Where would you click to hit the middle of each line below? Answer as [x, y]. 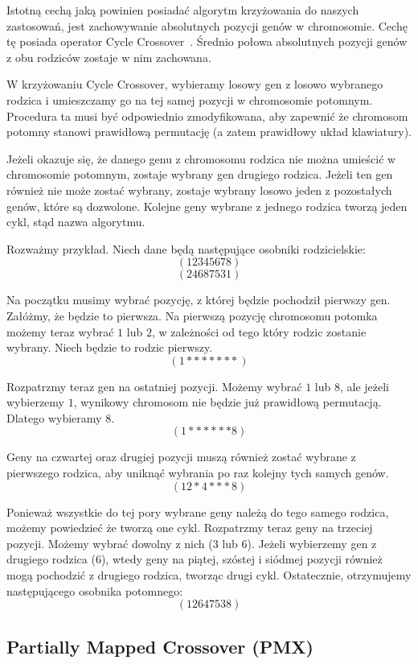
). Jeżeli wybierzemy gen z [312, 543]
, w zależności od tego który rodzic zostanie [259, 331]
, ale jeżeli [364, 386]
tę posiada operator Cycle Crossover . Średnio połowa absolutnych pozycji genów [207, 41]
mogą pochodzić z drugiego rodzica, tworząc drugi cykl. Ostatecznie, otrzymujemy [209, 575]
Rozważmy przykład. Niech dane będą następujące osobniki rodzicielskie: [186, 248]
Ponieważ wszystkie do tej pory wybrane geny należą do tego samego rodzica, [198, 511]
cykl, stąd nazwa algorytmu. [76, 222]
